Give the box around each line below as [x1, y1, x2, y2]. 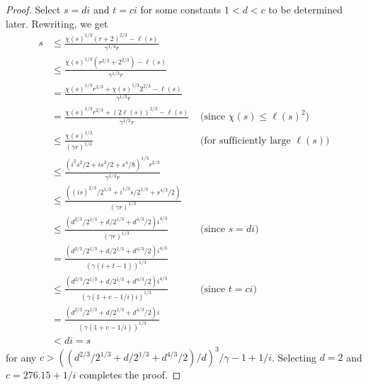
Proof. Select [6, 2, 61, 16]
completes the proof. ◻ [79, 367, 181, 382]
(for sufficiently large [200, 135, 291, 146]
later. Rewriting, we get [6, 16, 108, 30]
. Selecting [271, 350, 316, 364]
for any [6, 350, 37, 364]
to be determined [268, 2, 343, 16]
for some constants [140, 2, 222, 16]
